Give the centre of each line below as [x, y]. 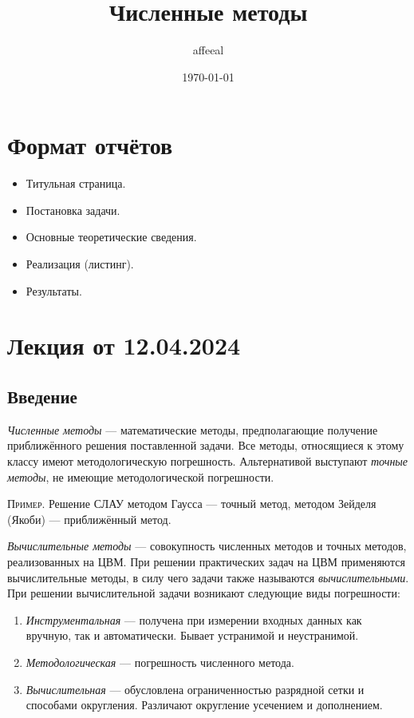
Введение [42, 396]
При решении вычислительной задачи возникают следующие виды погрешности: [204, 593]
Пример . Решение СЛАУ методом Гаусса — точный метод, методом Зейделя [192, 504]
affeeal [208, 50]
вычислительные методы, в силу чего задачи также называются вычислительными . [208, 577]
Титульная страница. [76, 183]
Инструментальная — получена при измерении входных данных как [194, 619]
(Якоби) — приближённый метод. [89, 519]
